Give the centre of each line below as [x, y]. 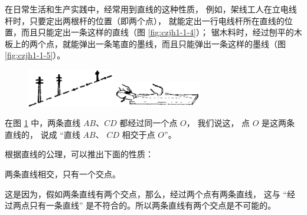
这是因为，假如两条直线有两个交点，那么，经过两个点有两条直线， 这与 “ [146, 193]
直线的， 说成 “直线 [43, 134]
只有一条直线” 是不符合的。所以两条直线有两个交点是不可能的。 [153, 205]
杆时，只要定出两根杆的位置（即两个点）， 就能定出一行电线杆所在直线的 [145, 20]
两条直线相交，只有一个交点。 [63, 173]
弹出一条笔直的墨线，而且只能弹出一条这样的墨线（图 [182, 43]
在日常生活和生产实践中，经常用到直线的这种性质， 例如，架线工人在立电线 [151, 9]
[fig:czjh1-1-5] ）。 [35, 55]
